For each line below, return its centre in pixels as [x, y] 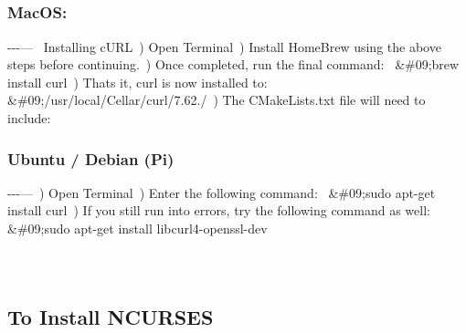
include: [29, 118]
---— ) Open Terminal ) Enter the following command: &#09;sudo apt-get [222, 192]
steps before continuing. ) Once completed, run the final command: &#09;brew [233, 64]
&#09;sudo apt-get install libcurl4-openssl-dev [138, 229]
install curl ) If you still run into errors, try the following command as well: [219, 210]
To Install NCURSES [111, 317]
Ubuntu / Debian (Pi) [91, 158]
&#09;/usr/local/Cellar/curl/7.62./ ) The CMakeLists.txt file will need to [217, 100]
